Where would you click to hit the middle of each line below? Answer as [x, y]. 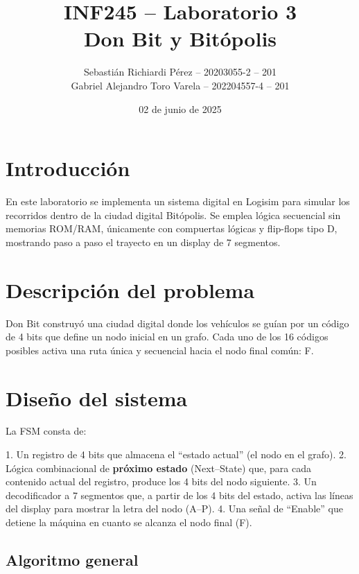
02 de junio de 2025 [180, 108]
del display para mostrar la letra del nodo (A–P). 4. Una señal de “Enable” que [174, 508]
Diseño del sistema [97, 398]
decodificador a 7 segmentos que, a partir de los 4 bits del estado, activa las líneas [179, 495]
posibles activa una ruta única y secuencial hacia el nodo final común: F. [160, 350]
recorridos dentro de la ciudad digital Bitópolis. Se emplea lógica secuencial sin [173, 215]
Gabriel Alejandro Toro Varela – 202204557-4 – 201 [180, 85]
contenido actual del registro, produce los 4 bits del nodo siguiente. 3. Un [161, 481]
